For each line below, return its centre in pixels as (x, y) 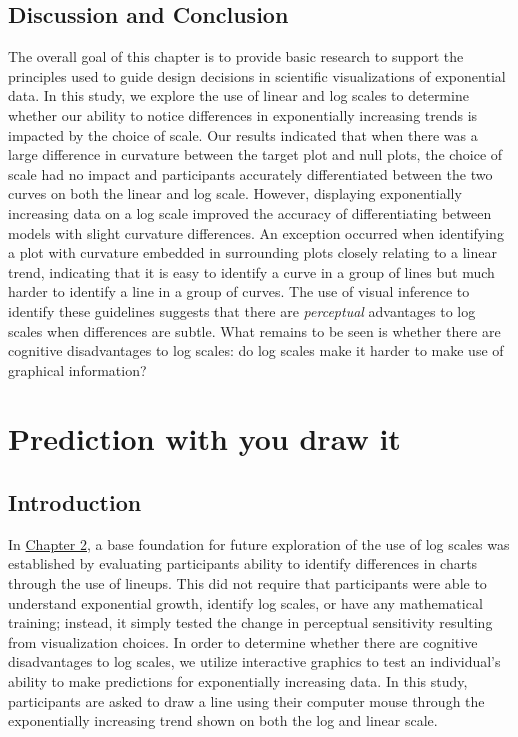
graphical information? (77, 369)
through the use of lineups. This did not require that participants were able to (247, 583)
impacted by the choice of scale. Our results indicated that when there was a (243, 134)
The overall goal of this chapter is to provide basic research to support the (236, 56)
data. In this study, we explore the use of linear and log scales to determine (238, 95)
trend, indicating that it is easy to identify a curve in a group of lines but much (251, 271)
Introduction (75, 502)
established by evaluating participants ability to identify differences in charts (243, 563)
